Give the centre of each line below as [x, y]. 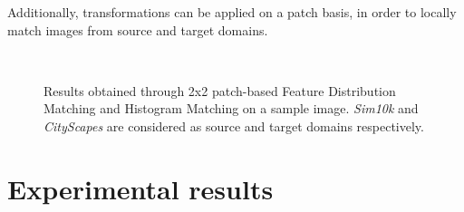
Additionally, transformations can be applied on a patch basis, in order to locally [232, 12]
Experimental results [140, 188]
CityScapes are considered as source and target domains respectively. [234, 125]
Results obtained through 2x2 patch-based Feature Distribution [220, 90]
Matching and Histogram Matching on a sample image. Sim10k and [231, 108]
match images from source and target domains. [138, 29]
